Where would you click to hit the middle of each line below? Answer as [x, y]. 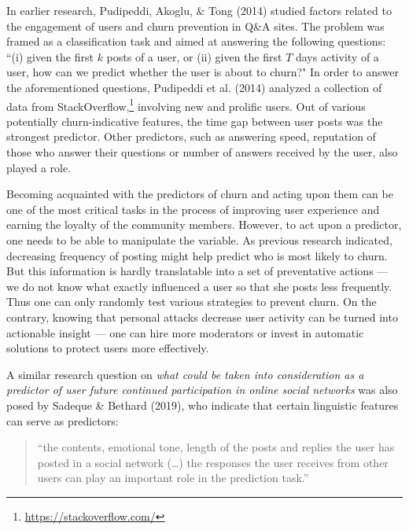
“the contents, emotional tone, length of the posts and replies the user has [216, 447]
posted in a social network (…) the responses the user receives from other [213, 462]
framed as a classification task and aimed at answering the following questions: [196, 41]
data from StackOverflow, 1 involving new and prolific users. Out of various [186, 105]
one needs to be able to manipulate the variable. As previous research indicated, [199, 239]
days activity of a [337, 56]
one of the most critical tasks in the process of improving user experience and [193, 209]
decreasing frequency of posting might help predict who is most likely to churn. [197, 255]
